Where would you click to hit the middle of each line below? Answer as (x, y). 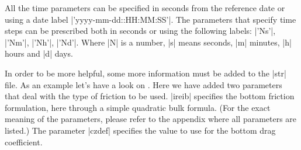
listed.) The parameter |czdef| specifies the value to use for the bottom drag (140, 130)
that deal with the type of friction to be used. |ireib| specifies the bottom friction (150, 96)
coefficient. (24, 142)
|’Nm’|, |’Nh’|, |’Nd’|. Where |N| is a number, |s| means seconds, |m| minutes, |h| (148, 42)
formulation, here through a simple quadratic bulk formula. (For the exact (138, 107)
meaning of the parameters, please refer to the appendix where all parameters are (151, 119)
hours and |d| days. (39, 53)
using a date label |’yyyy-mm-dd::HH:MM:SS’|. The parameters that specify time (150, 19)
